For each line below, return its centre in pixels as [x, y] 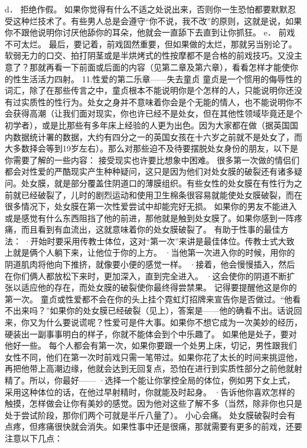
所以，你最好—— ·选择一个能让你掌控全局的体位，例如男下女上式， [162, 380]
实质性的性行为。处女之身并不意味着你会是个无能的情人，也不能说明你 [157, 101]
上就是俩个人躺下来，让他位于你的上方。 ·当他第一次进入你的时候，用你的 [150, 252]
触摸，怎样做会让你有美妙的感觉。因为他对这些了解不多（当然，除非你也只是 [153, 403]
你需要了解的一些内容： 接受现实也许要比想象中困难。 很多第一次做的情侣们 [152, 159]
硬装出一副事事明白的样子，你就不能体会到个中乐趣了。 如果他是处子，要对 [151, 333]
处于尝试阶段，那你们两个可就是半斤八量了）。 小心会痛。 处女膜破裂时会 [146, 415]
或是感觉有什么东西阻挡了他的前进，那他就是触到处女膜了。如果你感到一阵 [149, 217]
